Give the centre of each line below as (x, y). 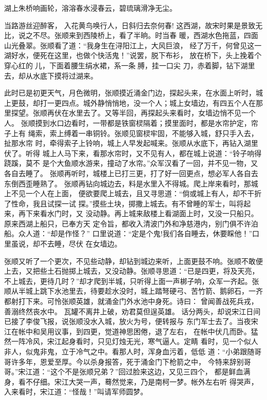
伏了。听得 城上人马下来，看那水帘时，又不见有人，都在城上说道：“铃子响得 (133, 153)
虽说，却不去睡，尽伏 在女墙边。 (66, 244)
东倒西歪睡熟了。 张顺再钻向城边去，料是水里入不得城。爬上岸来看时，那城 (131, 183)
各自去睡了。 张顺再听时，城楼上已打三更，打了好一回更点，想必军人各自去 (131, 173)
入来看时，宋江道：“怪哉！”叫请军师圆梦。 (76, 392)
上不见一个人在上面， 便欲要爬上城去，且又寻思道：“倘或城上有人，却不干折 (133, 193)
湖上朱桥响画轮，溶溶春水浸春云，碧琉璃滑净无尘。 (90, 8)
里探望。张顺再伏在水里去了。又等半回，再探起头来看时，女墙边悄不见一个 (130, 113)
